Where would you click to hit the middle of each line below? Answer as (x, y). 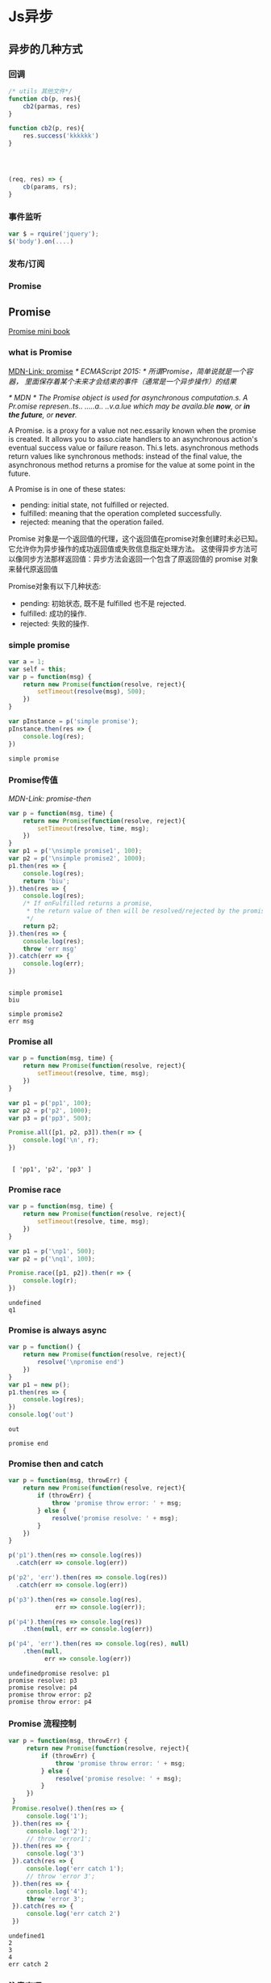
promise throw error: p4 (50, 1701)
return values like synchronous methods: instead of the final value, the (125, 456)
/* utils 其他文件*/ (40, 91)
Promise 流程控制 (42, 1723)
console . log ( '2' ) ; (57, 1831)
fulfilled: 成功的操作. (53, 613)
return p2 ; (41, 926)
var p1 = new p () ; (39, 1384)
